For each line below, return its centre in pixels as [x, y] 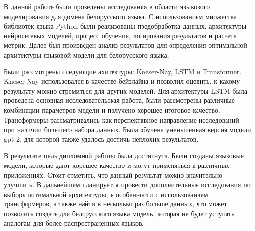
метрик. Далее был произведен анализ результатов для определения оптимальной [126, 45]
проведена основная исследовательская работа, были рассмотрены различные [120, 100]
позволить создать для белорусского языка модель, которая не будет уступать [119, 213]
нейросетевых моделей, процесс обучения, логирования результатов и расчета [120, 35]
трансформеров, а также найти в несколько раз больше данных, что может [115, 204]
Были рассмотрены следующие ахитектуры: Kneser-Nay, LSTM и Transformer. [123, 71]
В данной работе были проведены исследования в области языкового [107, 6]
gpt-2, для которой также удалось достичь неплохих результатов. [101, 139]
